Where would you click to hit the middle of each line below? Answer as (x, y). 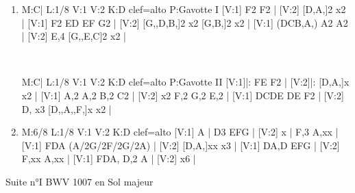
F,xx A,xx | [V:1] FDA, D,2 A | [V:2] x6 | (109, 158)
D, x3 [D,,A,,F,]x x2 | (66, 108)
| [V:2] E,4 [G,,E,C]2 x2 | (74, 36)
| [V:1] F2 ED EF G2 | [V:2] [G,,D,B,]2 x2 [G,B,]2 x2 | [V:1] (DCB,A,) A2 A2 (185, 22)
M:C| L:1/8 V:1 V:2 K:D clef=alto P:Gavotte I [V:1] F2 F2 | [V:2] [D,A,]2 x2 (184, 9)
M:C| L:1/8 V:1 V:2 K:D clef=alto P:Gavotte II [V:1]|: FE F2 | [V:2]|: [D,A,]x (185, 82)
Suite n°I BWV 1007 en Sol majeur (79, 181)
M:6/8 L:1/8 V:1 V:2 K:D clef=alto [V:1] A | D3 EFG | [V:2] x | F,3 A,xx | (180, 132)
